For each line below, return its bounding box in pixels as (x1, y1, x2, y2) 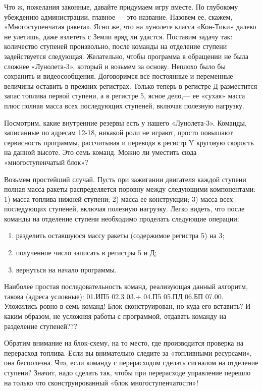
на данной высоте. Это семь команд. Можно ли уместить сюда (4, 147, 197, 157)
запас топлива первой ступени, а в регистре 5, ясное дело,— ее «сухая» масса (4, 90, 245, 101)
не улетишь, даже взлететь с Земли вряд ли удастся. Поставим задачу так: (4, 31, 233, 41)
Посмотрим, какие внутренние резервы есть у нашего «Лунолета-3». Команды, (4, 117, 247, 128)
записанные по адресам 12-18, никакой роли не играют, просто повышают (4, 127, 233, 138)
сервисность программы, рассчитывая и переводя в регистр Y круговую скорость (4, 137, 254, 147)
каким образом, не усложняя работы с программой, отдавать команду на (4, 311, 227, 321)
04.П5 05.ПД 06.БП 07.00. (143, 291, 224, 301)
